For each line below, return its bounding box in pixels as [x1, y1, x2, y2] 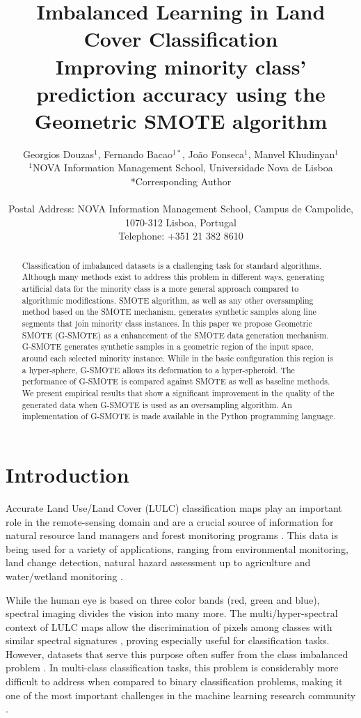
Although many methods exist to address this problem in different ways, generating [22, 271, 325, 283]
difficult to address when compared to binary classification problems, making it [6, 674, 343, 689]
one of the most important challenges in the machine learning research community [6, 687, 356, 702]
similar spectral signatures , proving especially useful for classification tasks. [6, 633, 330, 648]
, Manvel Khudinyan [248, 146, 335, 161]
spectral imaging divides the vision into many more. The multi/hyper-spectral [6, 606, 338, 621]
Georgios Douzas [23, 146, 94, 161]
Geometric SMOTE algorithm [34, 106, 328, 134]
